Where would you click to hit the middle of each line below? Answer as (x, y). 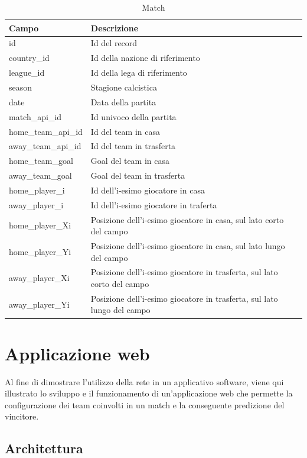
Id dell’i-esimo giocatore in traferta (154, 204)
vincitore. (22, 416)
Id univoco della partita (133, 116)
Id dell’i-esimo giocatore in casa (148, 190)
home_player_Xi (40, 225)
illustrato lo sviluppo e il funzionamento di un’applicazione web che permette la (149, 393)
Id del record (114, 43)
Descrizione (115, 28)
